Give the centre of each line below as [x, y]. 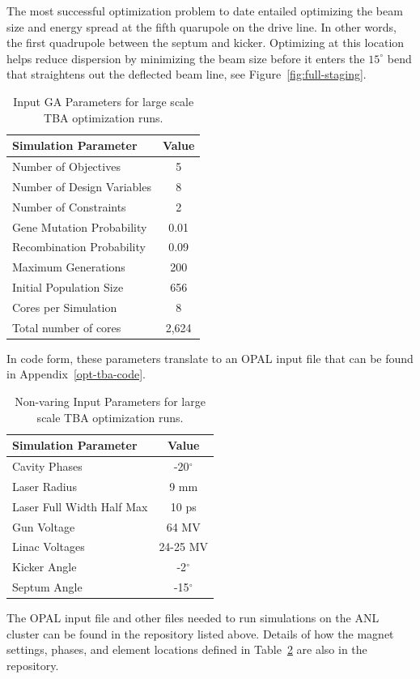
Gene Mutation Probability [80, 226]
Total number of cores [67, 327]
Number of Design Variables [82, 186]
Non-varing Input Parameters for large [110, 401]
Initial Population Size [68, 287]
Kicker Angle [45, 567]
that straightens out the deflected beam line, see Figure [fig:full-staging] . [187, 74]
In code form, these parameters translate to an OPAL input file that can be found [210, 358]
